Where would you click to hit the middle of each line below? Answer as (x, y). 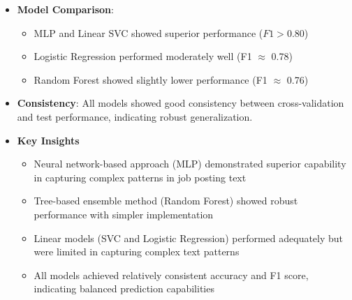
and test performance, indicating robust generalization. (135, 116)
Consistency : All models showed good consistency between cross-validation (181, 103)
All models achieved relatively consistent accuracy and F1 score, (171, 275)
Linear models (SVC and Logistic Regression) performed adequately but (189, 238)
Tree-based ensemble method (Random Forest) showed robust (166, 201)
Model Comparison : (65, 9)
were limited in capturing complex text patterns (137, 252)
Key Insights (48, 140)
